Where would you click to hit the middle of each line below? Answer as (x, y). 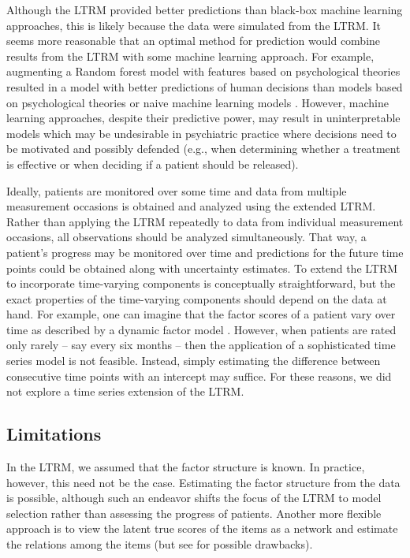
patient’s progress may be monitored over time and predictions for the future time (205, 252)
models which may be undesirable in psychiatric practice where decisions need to (201, 133)
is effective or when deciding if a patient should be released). (153, 164)
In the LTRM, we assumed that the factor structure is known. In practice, (186, 467)
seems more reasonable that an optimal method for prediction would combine (194, 41)
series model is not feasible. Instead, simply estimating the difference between (194, 361)
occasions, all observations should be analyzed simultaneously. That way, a (186, 237)
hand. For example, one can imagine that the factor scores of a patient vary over (201, 314)
